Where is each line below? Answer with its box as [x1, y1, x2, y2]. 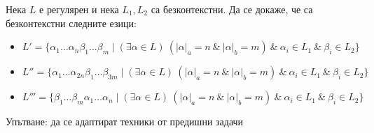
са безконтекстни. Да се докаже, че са [151, 2, 313, 16]
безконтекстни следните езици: [6, 15, 137, 30]
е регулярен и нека [39, 2, 119, 16]
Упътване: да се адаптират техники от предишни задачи [6, 114, 244, 129]
